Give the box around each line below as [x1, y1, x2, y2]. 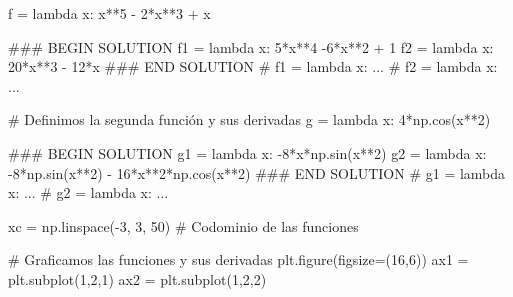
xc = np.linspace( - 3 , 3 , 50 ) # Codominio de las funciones [8, 215, 359, 236]
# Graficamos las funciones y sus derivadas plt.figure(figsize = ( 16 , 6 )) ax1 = [8, 249, 469, 270]
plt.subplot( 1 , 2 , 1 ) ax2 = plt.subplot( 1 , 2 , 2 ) [8, 268, 267, 289]
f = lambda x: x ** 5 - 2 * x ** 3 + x [8, 3, 211, 23]
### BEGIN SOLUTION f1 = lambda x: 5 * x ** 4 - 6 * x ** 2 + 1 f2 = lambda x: [8, 36, 494, 57]
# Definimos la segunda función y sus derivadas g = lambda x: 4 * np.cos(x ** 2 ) [8, 109, 491, 130]
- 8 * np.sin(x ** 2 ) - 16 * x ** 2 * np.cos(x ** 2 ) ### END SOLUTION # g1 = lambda [8, 162, 506, 183]
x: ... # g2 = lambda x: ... [8, 182, 169, 203]
